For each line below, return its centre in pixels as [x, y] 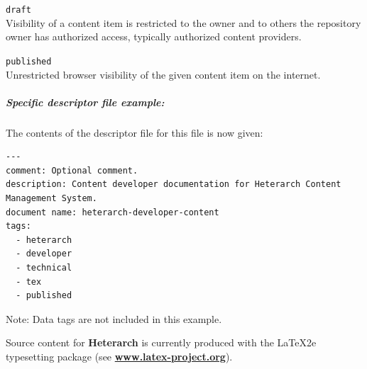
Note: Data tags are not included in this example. [114, 318]
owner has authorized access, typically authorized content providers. [154, 36]
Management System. [51, 199]
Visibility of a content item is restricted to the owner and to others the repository [183, 22]
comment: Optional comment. [72, 170]
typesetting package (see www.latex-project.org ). [119, 356]
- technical [44, 268]
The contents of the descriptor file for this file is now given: [135, 132]
